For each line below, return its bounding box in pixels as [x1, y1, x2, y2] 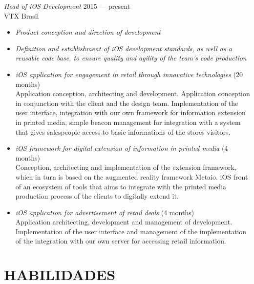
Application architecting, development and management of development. [15, 217, 233, 227]
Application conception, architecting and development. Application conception [15, 88, 250, 99]
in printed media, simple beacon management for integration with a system [15, 117, 241, 127]
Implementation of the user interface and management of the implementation [15, 226, 247, 236]
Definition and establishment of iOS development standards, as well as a [15, 43, 232, 53]
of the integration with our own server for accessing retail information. [15, 236, 226, 246]
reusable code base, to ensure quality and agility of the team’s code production [15, 53, 247, 63]
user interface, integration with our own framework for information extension [15, 107, 246, 118]
